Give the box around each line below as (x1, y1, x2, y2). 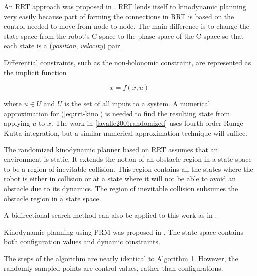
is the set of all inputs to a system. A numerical (64, 98, 210, 109)
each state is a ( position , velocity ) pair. (4, 40, 122, 51)
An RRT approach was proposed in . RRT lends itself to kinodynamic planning (4, 1, 246, 11)
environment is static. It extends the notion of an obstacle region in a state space (4, 154, 252, 164)
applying (4, 118, 30, 128)
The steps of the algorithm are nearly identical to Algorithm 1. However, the (4, 253, 238, 263)
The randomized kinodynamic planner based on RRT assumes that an (4, 144, 218, 154)
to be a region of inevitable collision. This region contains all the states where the (4, 163, 253, 174)
